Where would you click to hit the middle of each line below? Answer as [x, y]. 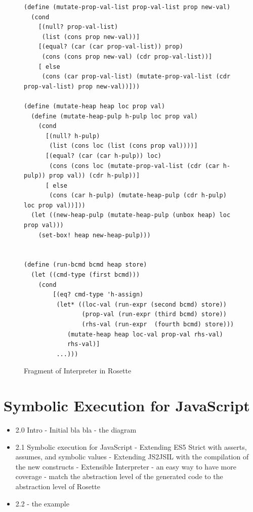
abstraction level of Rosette [58, 486]
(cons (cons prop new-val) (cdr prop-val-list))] [127, 56]
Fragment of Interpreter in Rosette [78, 371]
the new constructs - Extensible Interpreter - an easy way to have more [126, 466]
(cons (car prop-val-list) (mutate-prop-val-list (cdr [136, 77]
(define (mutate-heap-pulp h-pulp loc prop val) [114, 116]
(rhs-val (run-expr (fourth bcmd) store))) [158, 324]
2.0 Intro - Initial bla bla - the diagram [76, 430]
